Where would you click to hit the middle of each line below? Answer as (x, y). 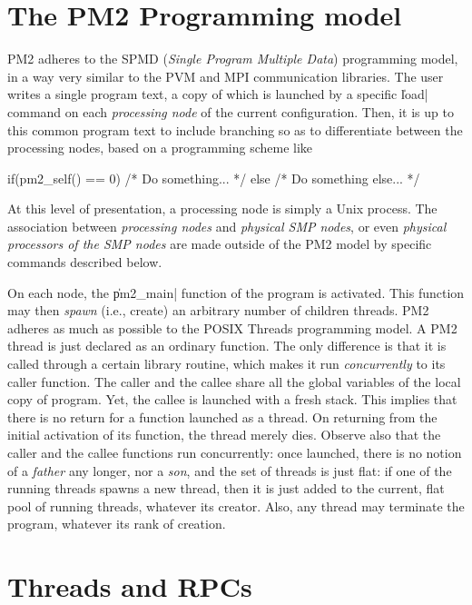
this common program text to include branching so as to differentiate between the (235, 129)
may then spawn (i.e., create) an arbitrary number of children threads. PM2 (218, 310)
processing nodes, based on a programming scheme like (160, 148)
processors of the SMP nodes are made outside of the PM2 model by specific (220, 244)
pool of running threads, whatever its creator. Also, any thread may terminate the (236, 506)
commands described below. (85, 262)
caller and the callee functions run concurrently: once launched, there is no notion (235, 452)
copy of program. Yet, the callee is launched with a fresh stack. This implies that (232, 399)
